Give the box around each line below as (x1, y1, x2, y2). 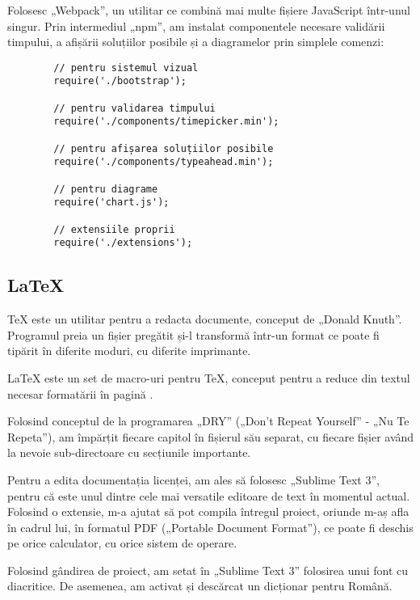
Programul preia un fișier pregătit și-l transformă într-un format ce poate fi (7, 326, 380, 343)
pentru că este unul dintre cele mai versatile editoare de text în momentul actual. (7, 487, 410, 504)
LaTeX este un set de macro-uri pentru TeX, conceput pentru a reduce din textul (7, 369, 410, 386)
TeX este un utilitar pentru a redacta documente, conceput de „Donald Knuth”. (7, 311, 402, 327)
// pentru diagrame (53, 183, 158, 195)
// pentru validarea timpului (53, 102, 216, 114)
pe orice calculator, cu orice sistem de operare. (7, 535, 237, 551)
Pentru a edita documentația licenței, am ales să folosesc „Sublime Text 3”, (7, 471, 380, 488)
